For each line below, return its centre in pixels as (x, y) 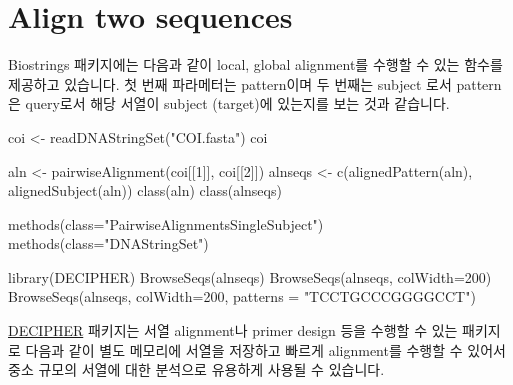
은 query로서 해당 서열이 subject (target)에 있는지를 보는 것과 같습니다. (229, 103)
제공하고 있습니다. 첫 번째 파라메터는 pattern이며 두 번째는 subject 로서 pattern (255, 83)
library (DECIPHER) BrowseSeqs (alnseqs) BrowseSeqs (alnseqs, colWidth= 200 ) (250, 276)
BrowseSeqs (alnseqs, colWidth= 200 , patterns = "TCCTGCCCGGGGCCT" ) (242, 296)
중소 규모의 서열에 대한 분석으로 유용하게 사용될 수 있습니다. (196, 369)
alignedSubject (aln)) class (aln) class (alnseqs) (145, 190)
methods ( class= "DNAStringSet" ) (108, 243)
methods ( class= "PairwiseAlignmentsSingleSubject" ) (166, 223)
